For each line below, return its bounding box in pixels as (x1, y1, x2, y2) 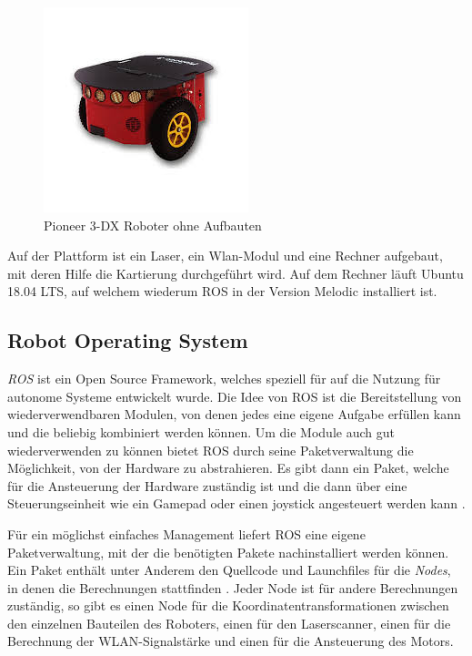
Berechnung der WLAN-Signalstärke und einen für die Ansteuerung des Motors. (7, 631, 454, 651)
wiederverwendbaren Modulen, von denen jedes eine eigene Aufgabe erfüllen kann (7, 405, 461, 424)
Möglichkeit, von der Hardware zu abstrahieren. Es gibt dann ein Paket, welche (7, 458, 449, 477)
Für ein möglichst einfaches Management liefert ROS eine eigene (7, 524, 366, 543)
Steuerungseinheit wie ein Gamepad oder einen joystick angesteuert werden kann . (7, 494, 466, 513)
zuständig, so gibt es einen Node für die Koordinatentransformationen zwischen (7, 596, 449, 615)
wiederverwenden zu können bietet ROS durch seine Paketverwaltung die (7, 440, 414, 459)
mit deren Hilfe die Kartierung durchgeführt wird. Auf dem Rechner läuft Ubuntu (7, 263, 464, 282)
